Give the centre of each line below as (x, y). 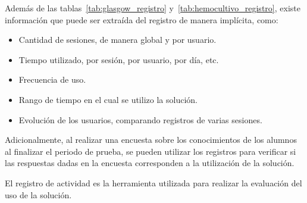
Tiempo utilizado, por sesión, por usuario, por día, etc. (119, 59)
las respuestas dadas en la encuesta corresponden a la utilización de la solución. (150, 163)
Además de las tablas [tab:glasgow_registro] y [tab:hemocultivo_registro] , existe (153, 8)
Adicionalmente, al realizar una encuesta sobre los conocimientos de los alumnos (151, 140)
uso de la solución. (38, 194)
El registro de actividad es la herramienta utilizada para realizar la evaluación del (153, 182)
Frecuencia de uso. (52, 79)
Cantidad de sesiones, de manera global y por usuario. (118, 40)
